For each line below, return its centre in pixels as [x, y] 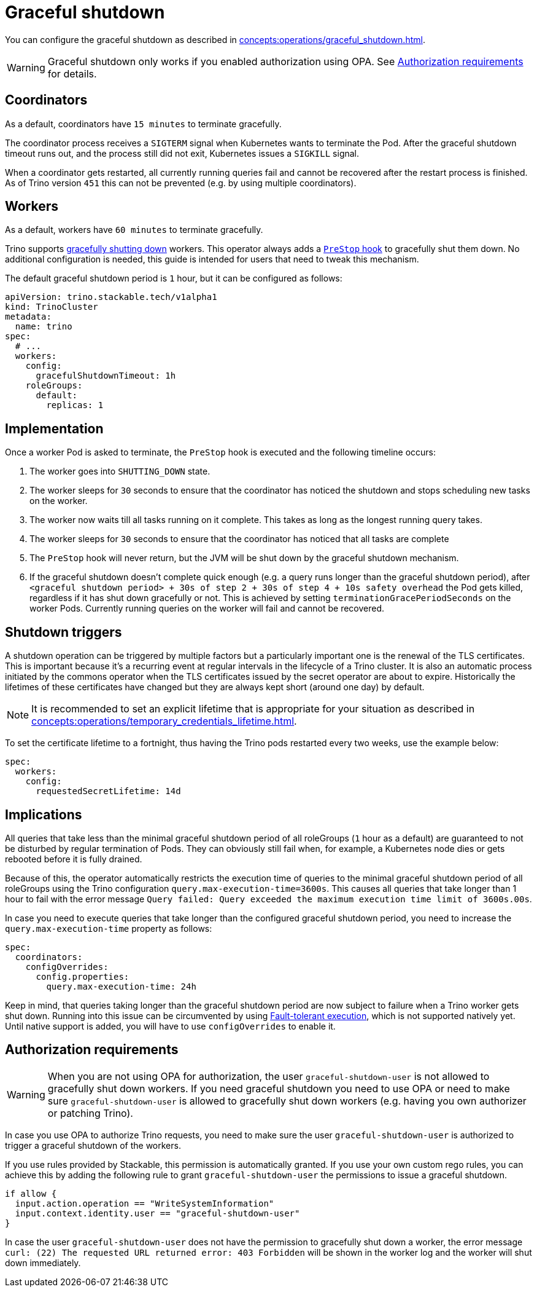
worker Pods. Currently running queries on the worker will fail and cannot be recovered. [207, 609]
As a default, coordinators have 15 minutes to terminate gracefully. [143, 124]
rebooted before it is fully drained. [74, 859]
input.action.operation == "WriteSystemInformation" [145, 1203]
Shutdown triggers [64, 632]
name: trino [44, 327]
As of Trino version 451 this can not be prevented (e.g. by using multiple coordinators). [181, 183]
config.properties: [83, 976]
